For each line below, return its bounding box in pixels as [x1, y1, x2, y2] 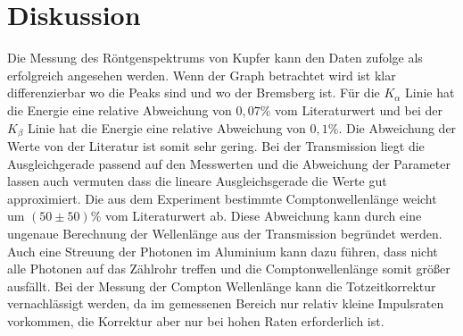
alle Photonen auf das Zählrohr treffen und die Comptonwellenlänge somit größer [7, 259, 451, 278]
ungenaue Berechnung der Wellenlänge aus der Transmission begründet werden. [7, 223, 442, 242]
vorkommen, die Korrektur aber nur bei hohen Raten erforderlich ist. [7, 311, 384, 330]
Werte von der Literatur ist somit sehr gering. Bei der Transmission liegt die [7, 136, 425, 155]
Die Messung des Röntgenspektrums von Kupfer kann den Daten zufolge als [7, 48, 423, 67]
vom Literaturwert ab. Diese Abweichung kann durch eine [105, 206, 422, 225]
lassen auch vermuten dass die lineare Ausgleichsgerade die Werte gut [7, 172, 387, 190]
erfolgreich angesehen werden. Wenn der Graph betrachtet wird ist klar [7, 65, 396, 84]
